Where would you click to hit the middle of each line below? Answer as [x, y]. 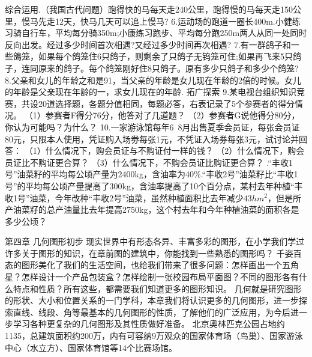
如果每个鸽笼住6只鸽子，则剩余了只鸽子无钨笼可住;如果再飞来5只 [165, 56]
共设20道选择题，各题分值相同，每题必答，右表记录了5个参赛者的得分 [158, 103]
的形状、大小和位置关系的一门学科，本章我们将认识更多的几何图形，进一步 [152, 300]
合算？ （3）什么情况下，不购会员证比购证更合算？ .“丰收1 [178, 162]
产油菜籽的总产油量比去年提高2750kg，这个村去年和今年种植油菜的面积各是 [152, 209]
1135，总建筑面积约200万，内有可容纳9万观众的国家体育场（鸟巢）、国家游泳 [154, 336]
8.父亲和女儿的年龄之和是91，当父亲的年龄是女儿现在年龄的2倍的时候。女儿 [153, 80]
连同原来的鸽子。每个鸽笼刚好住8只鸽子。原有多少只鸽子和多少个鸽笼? [160, 68]
